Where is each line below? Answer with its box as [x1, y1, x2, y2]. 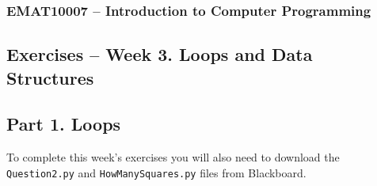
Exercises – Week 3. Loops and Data [6, 42, 313, 66]
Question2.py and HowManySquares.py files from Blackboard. [6, 164, 307, 180]
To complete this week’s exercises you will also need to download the [6, 149, 340, 165]
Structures [6, 65, 94, 89]
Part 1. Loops [6, 112, 121, 136]
